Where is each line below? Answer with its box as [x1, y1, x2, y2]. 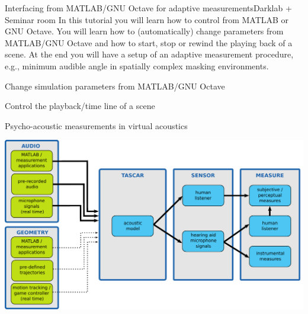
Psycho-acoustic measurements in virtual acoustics [5, 119, 188, 132]
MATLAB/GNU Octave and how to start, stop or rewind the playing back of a [5, 36, 293, 49]
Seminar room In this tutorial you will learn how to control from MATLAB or [5, 13, 289, 25]
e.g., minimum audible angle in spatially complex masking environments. [5, 59, 269, 72]
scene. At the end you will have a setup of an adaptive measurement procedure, [5, 48, 294, 60]
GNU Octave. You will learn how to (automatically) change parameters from [5, 25, 284, 37]
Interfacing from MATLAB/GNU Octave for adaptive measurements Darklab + [5, 2, 292, 14]
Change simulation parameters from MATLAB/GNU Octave [5, 79, 225, 92]
